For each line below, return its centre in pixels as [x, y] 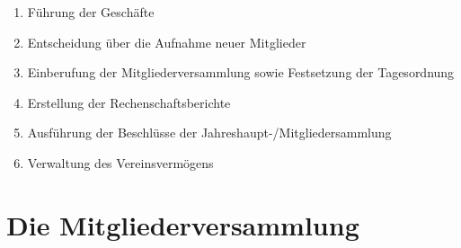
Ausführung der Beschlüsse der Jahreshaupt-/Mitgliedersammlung [209, 133]
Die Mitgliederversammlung [183, 224]
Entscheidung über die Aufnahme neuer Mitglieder [167, 42]
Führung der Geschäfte [91, 12]
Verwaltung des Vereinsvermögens [120, 162]
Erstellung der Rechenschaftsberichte [129, 102]
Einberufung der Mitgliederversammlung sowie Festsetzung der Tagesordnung [241, 72]
